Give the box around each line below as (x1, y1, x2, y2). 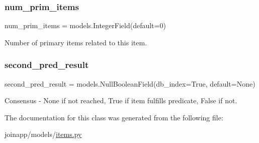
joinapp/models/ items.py (5, 129, 82, 139)
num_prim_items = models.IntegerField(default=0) (5, 20, 166, 31)
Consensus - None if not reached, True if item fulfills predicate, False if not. (5, 95, 237, 106)
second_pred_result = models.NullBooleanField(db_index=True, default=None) (5, 78, 255, 89)
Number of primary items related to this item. (5, 37, 147, 47)
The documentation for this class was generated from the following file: (5, 112, 223, 122)
